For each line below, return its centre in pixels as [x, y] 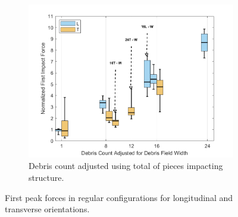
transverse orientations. [47, 209]
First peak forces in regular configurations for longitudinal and [119, 197]
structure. [46, 178]
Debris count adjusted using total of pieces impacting [126, 166]
